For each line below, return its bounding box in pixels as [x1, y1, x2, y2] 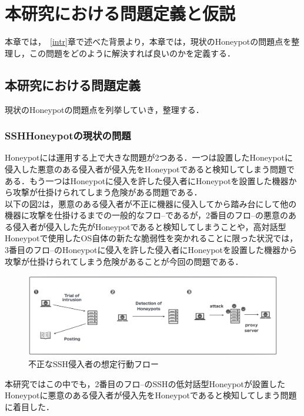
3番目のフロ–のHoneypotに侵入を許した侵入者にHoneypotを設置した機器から [5, 244, 298, 256]
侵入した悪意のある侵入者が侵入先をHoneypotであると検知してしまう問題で [5, 162, 295, 175]
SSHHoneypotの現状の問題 [5, 128, 131, 143]
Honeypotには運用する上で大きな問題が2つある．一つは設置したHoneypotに [5, 151, 293, 164]
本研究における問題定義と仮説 [5, 1, 236, 25]
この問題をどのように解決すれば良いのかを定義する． [29, 46, 235, 59]
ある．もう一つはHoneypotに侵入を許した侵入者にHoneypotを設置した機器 [5, 174, 289, 187]
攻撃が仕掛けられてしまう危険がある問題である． [12, 186, 202, 198]
